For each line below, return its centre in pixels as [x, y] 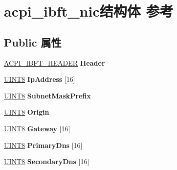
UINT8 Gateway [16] [37, 128]
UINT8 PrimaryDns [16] [43, 145]
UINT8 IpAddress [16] [40, 79]
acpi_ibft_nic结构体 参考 [89, 11]
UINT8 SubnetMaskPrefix [47, 95]
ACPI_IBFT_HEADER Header [55, 62]
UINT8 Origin [27, 112]
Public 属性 [33, 42]
